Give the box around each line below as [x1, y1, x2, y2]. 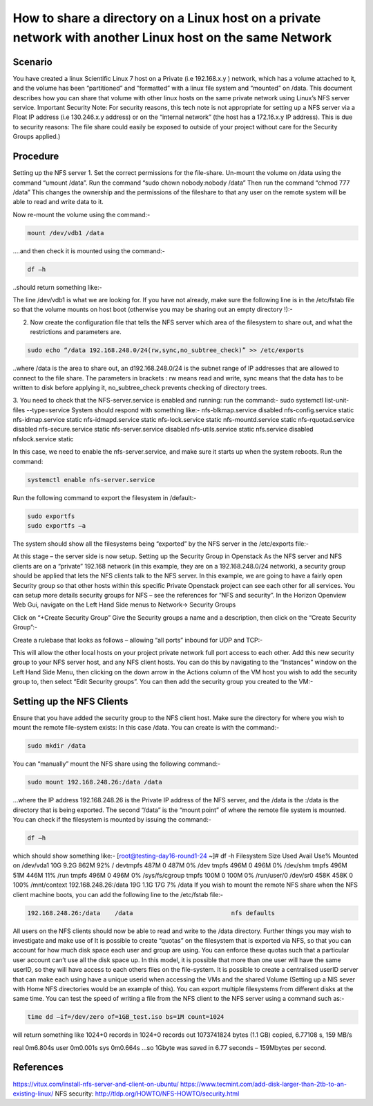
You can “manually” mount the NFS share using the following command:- [12, 759, 221, 768]
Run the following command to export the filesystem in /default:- [12, 493, 197, 501]
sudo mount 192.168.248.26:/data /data [27, 778, 162, 786]
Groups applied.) [12, 132, 61, 141]
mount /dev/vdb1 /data [27, 229, 104, 237]
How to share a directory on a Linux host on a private [12, 10, 321, 26]
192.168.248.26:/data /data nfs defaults [27, 909, 276, 916]
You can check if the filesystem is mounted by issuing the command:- [12, 815, 212, 824]
